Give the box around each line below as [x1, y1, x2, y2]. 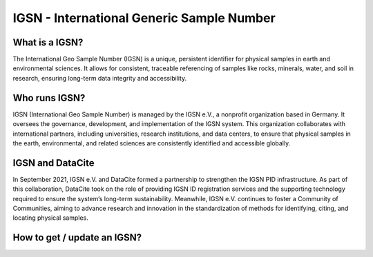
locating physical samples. [12, 214, 89, 222]
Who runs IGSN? [12, 92, 86, 103]
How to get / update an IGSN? [12, 232, 142, 244]
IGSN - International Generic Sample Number [12, 10, 276, 25]
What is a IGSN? [12, 37, 84, 48]
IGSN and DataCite [12, 157, 95, 169]
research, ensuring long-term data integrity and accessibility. [12, 74, 187, 82]
